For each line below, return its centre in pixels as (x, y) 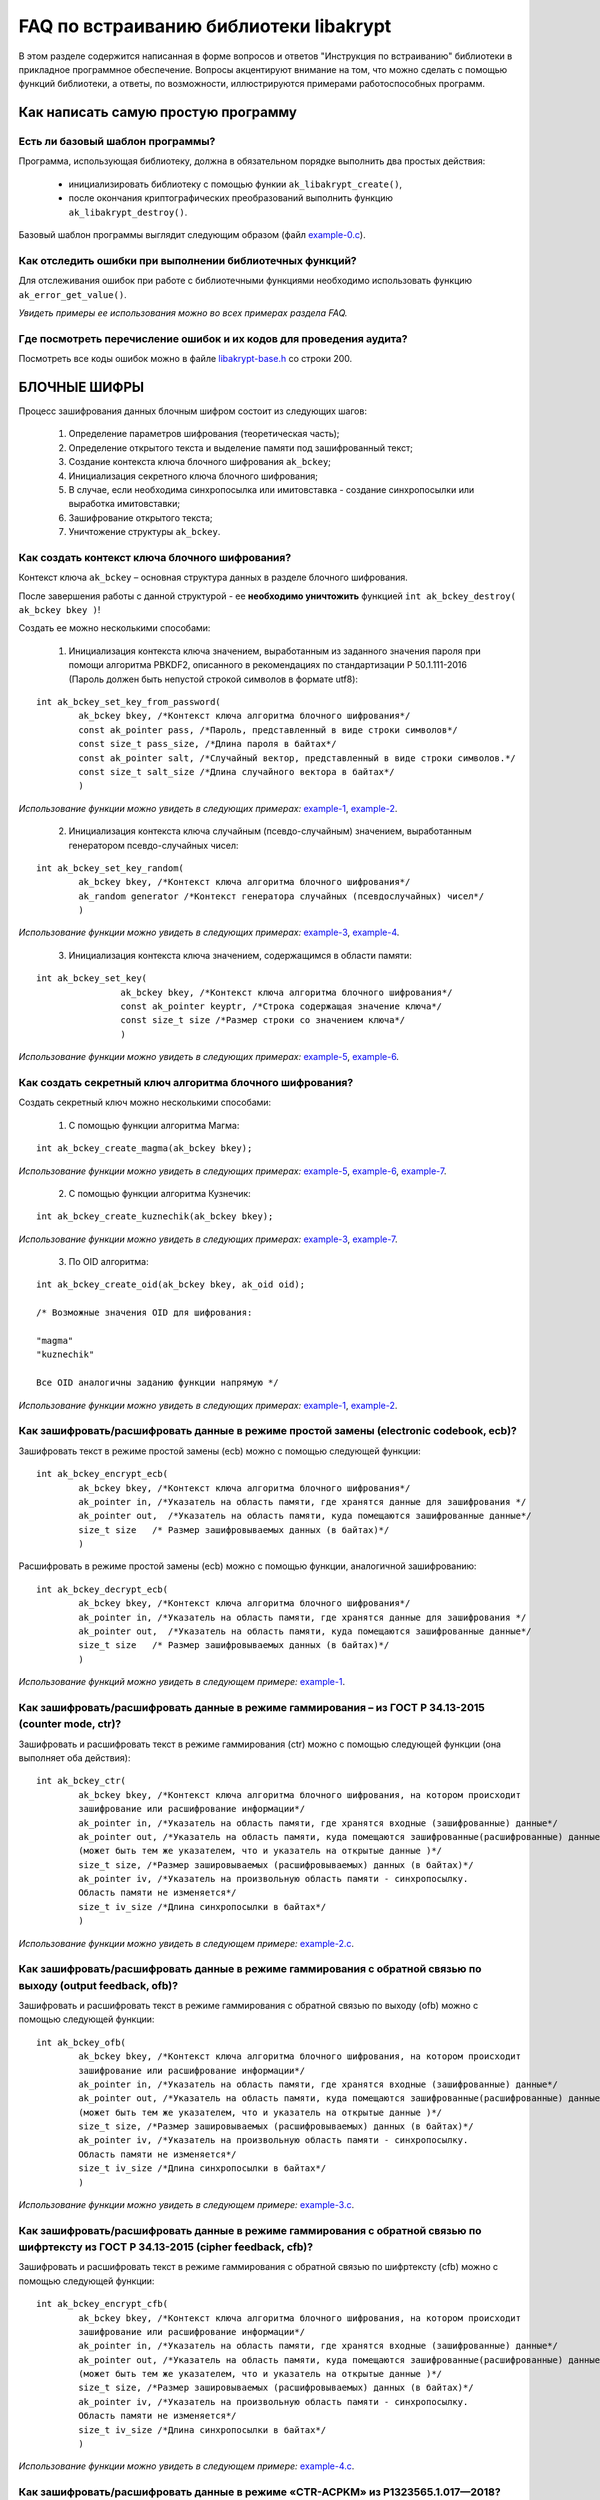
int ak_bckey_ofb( (81, 2042)
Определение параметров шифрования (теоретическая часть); (204, 434)
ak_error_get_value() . (72, 294)
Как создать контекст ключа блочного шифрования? (155, 557)
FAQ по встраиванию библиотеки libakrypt (205, 26)
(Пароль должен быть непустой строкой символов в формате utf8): (213, 679)
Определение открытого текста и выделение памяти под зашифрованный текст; (241, 447)
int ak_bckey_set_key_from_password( (129, 702)
